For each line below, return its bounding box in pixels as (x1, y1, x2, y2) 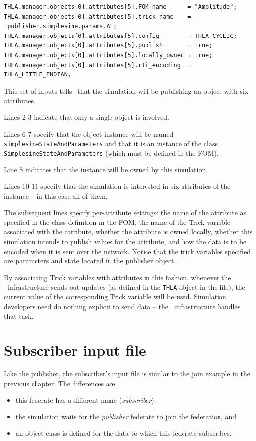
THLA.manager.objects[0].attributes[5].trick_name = (4, 13, 191, 20)
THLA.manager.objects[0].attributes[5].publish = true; (4, 42, 213, 49)
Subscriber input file (4, 340, 146, 360)
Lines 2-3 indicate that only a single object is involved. (4, 111, 169, 122)
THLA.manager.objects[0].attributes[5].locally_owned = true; (4, 51, 213, 59)
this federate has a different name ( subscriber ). (15, 395, 156, 405)
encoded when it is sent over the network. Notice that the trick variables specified (4, 246, 251, 256)
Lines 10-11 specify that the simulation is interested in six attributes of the (4, 181, 231, 191)
